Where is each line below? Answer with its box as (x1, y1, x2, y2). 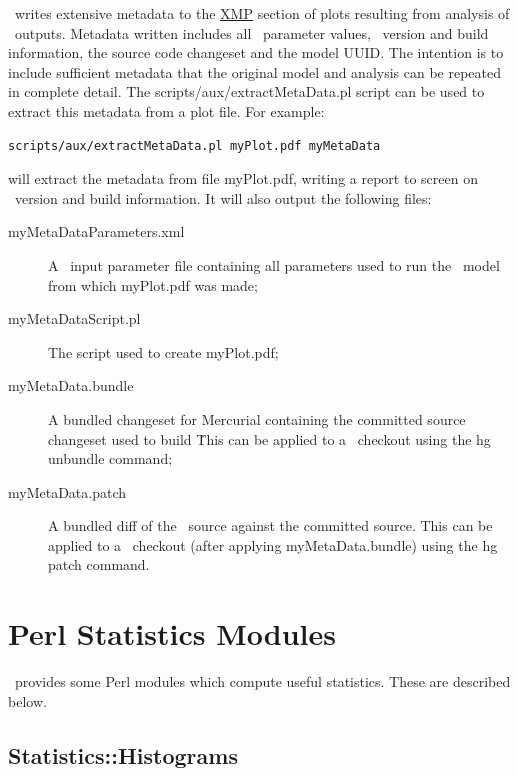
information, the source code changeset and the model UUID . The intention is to (8, 42, 504, 63)
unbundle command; (48, 448, 173, 469)
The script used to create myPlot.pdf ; (48, 341, 279, 362)
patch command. (48, 554, 150, 575)
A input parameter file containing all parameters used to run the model (48, 254, 500, 275)
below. (8, 690, 47, 711)
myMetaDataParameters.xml (8, 221, 185, 242)
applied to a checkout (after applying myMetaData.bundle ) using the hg (48, 534, 498, 555)
